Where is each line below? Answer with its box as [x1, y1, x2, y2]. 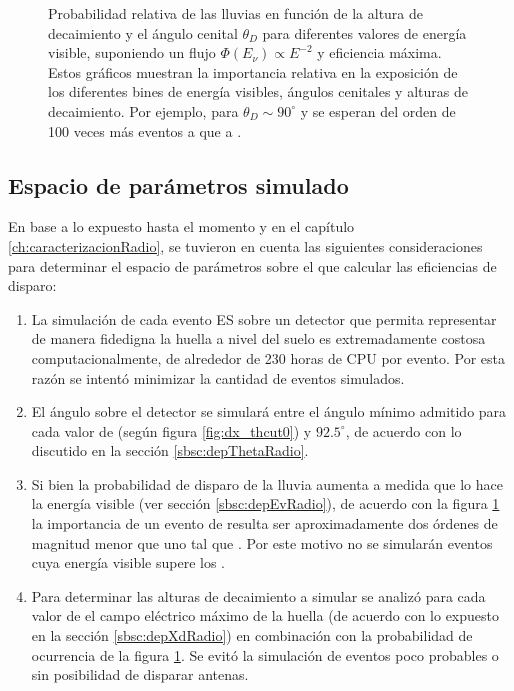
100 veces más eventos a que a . [48, 120, 242, 141]
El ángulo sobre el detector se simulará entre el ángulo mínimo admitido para [31, 401, 507, 422]
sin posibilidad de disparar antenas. [31, 664, 249, 685]
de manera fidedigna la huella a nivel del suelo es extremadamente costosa [31, 328, 486, 349]
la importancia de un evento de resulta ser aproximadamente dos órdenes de [31, 513, 498, 534]
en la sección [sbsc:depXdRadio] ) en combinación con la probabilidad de [31, 625, 473, 646]
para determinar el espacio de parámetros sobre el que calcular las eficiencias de [8, 255, 497, 276]
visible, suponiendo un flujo [48, 42, 216, 63]
